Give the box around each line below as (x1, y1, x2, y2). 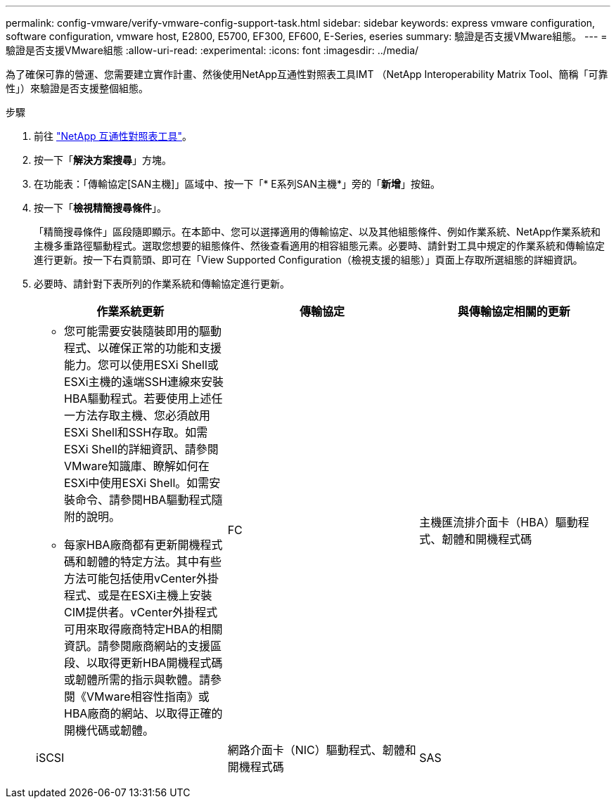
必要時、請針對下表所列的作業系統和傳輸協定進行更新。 (34, 278, 290, 290)
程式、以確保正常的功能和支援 (64, 341, 222, 355)
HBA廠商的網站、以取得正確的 (64, 706, 223, 720)
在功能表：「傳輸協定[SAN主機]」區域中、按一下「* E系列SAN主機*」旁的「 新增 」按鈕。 (34, 178, 440, 190)
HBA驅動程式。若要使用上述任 (64, 391, 223, 406)
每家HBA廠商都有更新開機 (64, 538, 200, 552)
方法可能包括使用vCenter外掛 (64, 571, 219, 585)
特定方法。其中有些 (120, 555, 222, 569)
